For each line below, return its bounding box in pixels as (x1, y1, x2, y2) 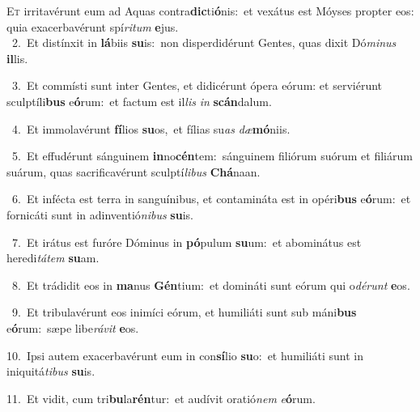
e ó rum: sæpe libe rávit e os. (6, 319, 139, 336)
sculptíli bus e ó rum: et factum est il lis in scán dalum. (6, 92, 272, 109)
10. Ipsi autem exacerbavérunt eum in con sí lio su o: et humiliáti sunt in (6, 346, 363, 363)
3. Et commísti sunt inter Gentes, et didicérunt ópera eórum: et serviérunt (11, 77, 383, 94)
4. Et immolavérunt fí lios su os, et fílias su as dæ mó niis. (11, 120, 291, 137)
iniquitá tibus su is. (6, 363, 95, 380)
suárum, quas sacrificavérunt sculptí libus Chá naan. (6, 163, 261, 180)
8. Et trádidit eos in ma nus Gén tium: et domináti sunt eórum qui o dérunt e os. (11, 276, 410, 293)
